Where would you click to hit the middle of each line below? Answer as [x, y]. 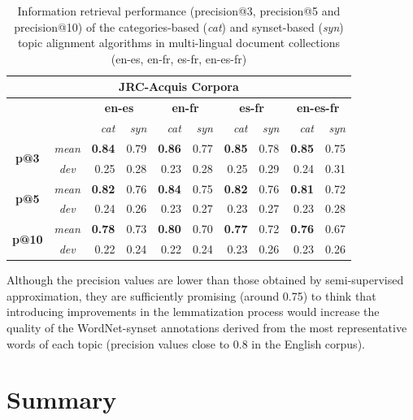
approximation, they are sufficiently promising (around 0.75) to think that [191, 295]
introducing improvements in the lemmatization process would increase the [193, 312]
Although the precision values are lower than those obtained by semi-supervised [205, 280]
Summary [62, 399]
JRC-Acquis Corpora [179, 87]
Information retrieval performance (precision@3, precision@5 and [179, 11]
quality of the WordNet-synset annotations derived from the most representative [207, 327]
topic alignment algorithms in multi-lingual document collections [178, 43]
